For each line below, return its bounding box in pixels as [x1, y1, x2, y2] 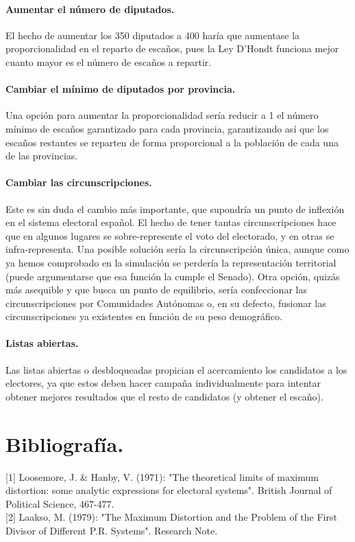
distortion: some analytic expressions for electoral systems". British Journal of [5, 483, 332, 497]
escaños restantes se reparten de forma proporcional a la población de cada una [5, 135, 339, 149]
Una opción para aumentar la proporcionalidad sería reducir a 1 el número [5, 108, 319, 122]
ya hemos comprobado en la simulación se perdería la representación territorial [5, 255, 336, 269]
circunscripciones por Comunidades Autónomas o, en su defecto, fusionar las [5, 295, 326, 310]
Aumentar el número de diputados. [5, 1, 175, 16]
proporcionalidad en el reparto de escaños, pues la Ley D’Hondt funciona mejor [5, 41, 339, 56]
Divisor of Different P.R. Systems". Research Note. [5, 523, 218, 537]
